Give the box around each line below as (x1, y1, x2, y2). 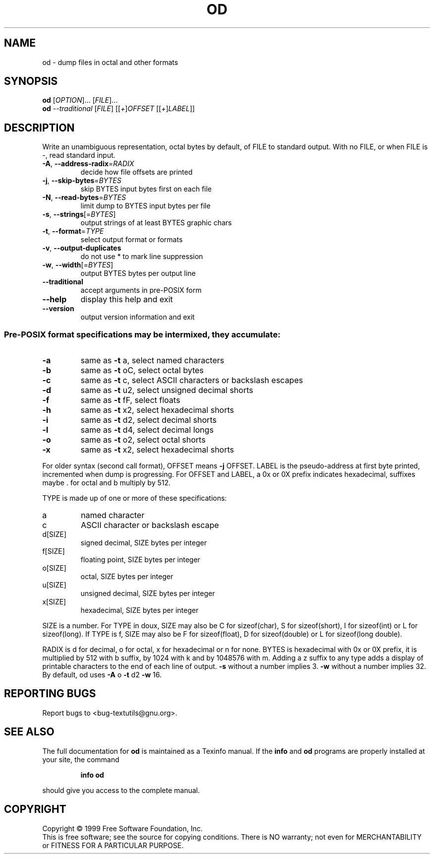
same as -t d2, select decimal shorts (80, 415, 217, 425)
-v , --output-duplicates (42, 244, 121, 253)
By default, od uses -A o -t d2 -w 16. (42, 670, 162, 679)
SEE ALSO (4, 726, 54, 738)
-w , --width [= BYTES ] (42, 261, 113, 269)
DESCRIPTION (4, 121, 75, 134)
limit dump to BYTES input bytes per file (80, 201, 211, 210)
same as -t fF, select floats (80, 395, 180, 405)
